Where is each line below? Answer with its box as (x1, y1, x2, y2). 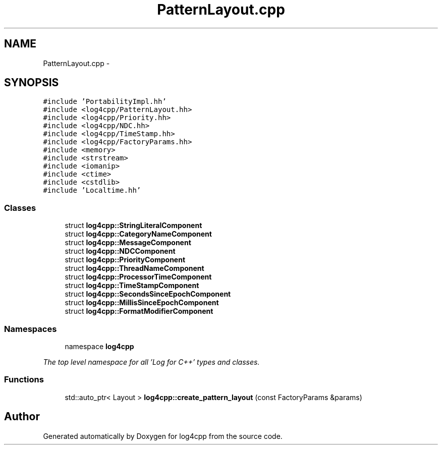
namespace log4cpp (65, 342, 134, 351)
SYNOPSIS (4, 76, 59, 89)
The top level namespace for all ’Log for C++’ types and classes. (43, 357, 260, 366)
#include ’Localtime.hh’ (43, 186, 141, 195)
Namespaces (4, 323, 57, 334)
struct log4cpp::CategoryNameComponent (65, 230, 212, 239)
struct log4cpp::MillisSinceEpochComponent (65, 298, 219, 307)
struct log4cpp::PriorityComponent (65, 255, 186, 264)
